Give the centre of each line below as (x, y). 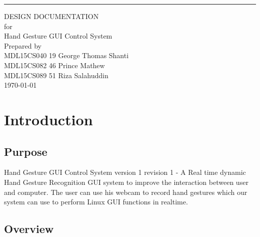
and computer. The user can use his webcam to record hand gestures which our (126, 192)
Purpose (26, 151)
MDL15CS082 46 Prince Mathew (54, 65)
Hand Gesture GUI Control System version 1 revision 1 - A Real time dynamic (125, 172)
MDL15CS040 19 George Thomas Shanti (66, 55)
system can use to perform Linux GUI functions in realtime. (96, 202)
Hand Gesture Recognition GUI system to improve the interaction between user (126, 182)
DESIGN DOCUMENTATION (51, 16)
